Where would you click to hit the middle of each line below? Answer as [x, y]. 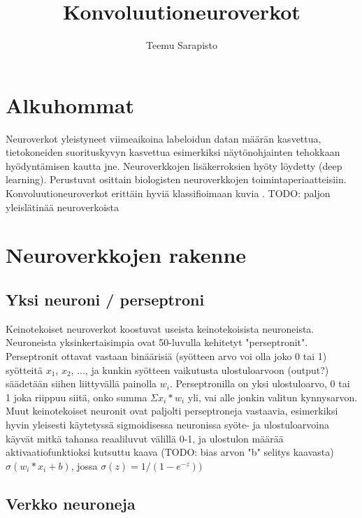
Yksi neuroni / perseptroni [105, 299]
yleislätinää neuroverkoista [63, 207]
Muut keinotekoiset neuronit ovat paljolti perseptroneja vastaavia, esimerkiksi [172, 411]
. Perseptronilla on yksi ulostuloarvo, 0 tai [260, 383]
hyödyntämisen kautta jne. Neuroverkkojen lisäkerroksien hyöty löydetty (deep [174, 165]
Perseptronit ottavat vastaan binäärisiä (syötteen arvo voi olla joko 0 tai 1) [166, 355]
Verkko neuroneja [71, 503]
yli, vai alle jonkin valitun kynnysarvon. [273, 397]
